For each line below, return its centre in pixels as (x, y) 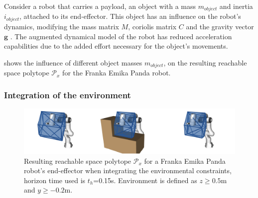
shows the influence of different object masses (73, 62)
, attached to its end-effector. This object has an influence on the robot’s (130, 16)
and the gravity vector (220, 26)
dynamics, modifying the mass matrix (62, 26)
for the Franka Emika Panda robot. (117, 73)
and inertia (236, 6)
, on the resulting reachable (205, 62)
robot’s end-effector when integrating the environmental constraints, (128, 170)
